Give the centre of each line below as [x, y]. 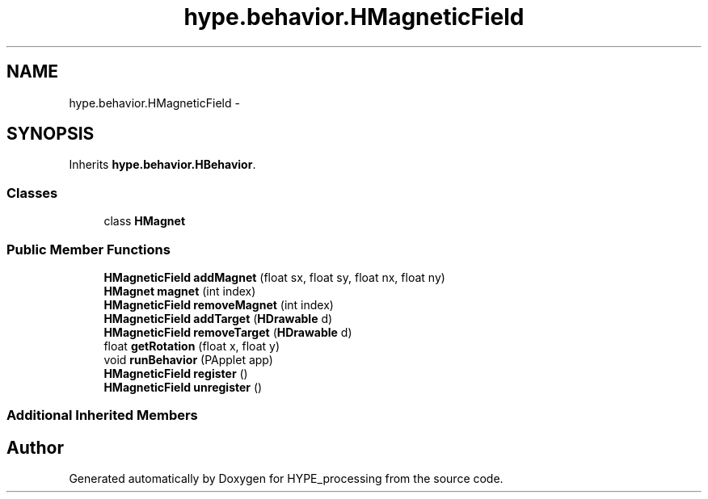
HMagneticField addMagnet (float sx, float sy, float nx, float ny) [274, 277]
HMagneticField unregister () [183, 387]
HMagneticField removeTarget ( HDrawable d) [228, 332]
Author [35, 447]
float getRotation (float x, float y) [192, 346]
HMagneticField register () [176, 373]
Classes [32, 193]
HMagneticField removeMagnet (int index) [219, 304]
